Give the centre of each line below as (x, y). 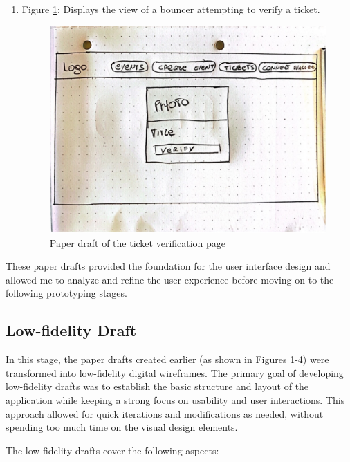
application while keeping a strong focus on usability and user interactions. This (175, 399)
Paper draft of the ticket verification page (138, 242)
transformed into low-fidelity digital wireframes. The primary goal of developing (175, 372)
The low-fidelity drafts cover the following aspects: (112, 450)
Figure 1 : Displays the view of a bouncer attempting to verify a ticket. (171, 9)
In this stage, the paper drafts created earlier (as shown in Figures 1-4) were (167, 359)
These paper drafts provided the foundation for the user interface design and (168, 266)
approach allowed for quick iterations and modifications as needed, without (165, 413)
